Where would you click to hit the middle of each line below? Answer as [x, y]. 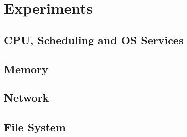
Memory [26, 68]
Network [27, 98]
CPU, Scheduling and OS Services [94, 39]
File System [35, 127]
